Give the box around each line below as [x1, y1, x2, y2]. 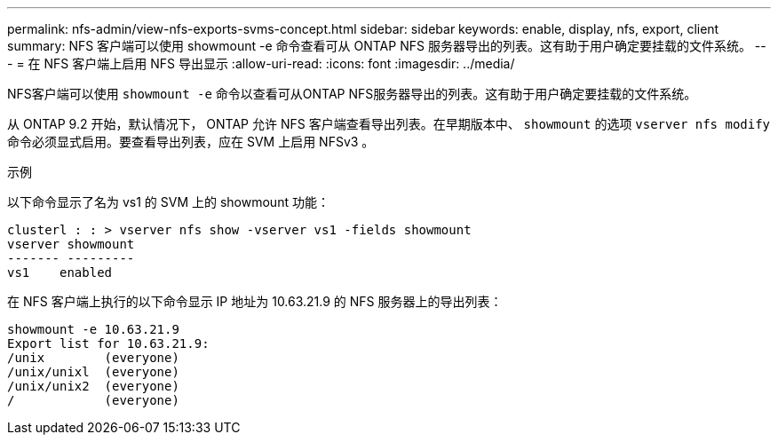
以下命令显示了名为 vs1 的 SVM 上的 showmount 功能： [7, 194, 329, 209]
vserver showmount [7, 237, 135, 251]
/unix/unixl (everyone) [7, 365, 179, 379]
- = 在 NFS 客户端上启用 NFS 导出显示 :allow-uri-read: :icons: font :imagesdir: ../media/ [7, 56, 515, 71]
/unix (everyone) [7, 351, 179, 365]
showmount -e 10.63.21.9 [7, 322, 179, 336]
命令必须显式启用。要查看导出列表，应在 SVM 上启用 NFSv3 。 [7, 134, 375, 149]
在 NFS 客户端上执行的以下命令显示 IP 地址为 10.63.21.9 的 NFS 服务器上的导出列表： [7, 294, 503, 309]
